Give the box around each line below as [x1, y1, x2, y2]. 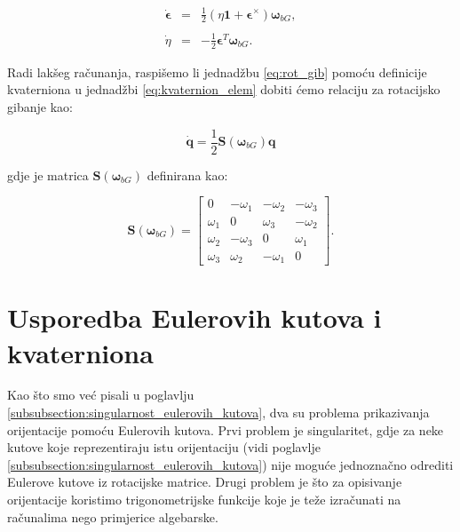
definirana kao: [147, 165, 228, 184]
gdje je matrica [7, 165, 89, 184]
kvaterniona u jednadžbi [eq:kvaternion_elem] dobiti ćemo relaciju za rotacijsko [7, 80, 440, 99]
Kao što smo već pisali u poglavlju [7, 385, 194, 404]
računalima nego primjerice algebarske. [7, 507, 218, 526]
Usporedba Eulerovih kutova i [7, 299, 382, 336]
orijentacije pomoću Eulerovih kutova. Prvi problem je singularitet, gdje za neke [7, 420, 444, 439]
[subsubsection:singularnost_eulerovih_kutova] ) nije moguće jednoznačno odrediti [7, 455, 454, 473]
